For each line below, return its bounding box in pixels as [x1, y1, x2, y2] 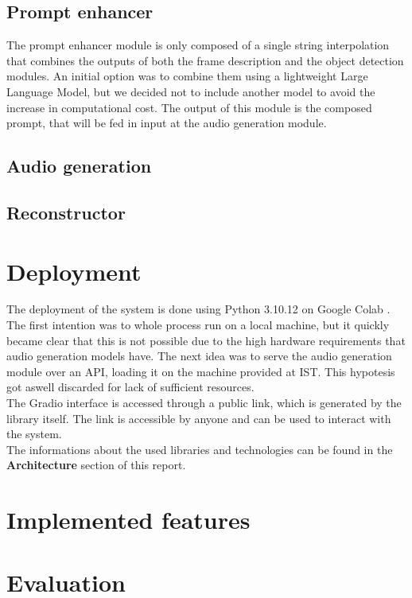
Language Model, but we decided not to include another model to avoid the [6, 83, 375, 99]
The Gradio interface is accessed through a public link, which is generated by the [6, 394, 402, 411]
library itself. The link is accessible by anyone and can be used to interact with [6, 410, 391, 426]
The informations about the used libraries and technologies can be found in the [6, 441, 393, 457]
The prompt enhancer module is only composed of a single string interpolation [6, 37, 390, 53]
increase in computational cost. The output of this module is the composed [6, 99, 372, 115]
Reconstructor [6, 200, 126, 224]
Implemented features [6, 503, 251, 536]
